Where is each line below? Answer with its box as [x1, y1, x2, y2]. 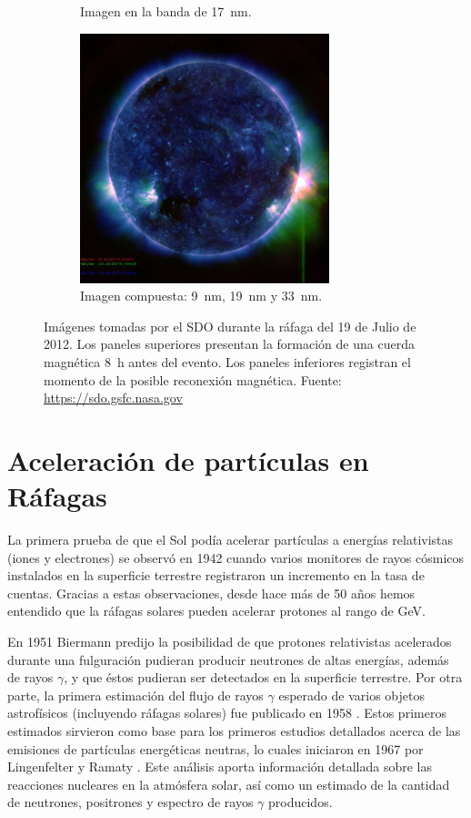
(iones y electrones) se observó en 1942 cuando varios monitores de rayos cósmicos [7, 547, 465, 567]
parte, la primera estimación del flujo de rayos [7, 685, 264, 704]
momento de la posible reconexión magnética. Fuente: [44, 370, 342, 389]
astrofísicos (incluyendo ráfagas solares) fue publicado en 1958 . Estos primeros [7, 703, 446, 722]
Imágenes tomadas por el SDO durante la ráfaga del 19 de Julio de [44, 316, 416, 335]
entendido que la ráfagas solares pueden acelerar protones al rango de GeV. [7, 601, 426, 620]
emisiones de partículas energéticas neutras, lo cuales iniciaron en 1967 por [7, 739, 424, 758]
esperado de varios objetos [278, 685, 425, 704]
